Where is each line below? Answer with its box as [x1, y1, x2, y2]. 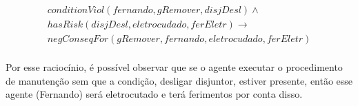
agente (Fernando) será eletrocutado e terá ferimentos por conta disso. [6, 87, 303, 101]
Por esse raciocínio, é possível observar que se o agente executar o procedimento [6, 60, 343, 74]
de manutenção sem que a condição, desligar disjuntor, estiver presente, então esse [6, 73, 353, 87]
